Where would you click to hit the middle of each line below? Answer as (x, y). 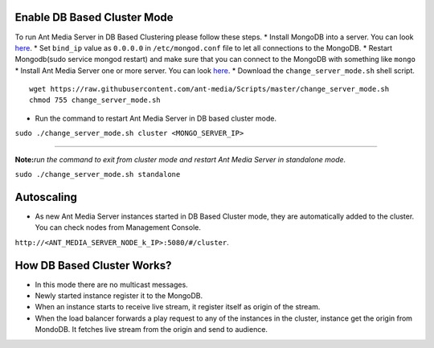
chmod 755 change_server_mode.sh (95, 100)
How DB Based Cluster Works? (93, 265)
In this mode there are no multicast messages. (111, 285)
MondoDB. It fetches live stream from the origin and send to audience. (151, 330)
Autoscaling (46, 197)
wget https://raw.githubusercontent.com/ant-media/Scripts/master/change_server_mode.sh (209, 89)
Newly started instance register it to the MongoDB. (119, 296)
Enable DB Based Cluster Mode (94, 17)
